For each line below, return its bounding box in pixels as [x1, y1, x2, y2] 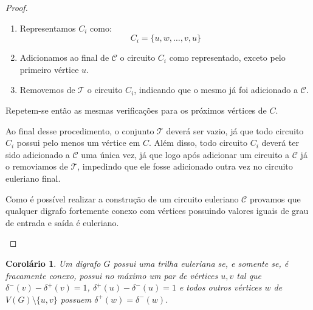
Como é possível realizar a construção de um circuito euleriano [5, 192, 239, 205]
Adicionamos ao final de [19, 51, 109, 64]
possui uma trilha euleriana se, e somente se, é [113, 257, 289, 269]
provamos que [249, 192, 301, 205]
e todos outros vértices [179, 281, 262, 294]
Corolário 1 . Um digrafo [5, 257, 101, 269]
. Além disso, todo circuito [148, 136, 247, 149]
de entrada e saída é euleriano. [5, 216, 119, 229]
